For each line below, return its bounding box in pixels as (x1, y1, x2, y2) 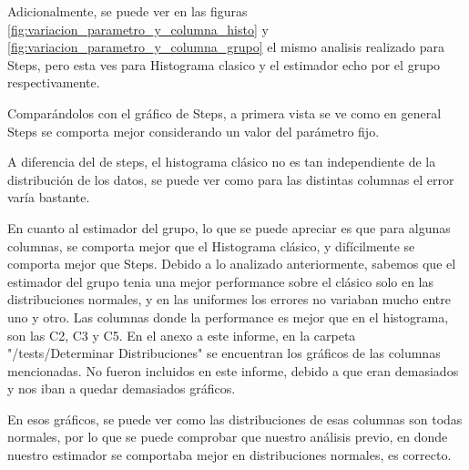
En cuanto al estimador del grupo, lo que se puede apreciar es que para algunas (7, 218, 451, 237)
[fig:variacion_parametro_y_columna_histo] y (7, 19, 269, 38)
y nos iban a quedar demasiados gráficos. (7, 379, 236, 398)
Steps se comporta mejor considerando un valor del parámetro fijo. (7, 121, 380, 140)
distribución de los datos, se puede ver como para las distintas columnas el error (7, 169, 454, 189)
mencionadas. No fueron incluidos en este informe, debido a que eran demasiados (7, 361, 459, 380)
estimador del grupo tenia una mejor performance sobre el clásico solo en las (7, 271, 434, 291)
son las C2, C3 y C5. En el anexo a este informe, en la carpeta (7, 325, 356, 344)
